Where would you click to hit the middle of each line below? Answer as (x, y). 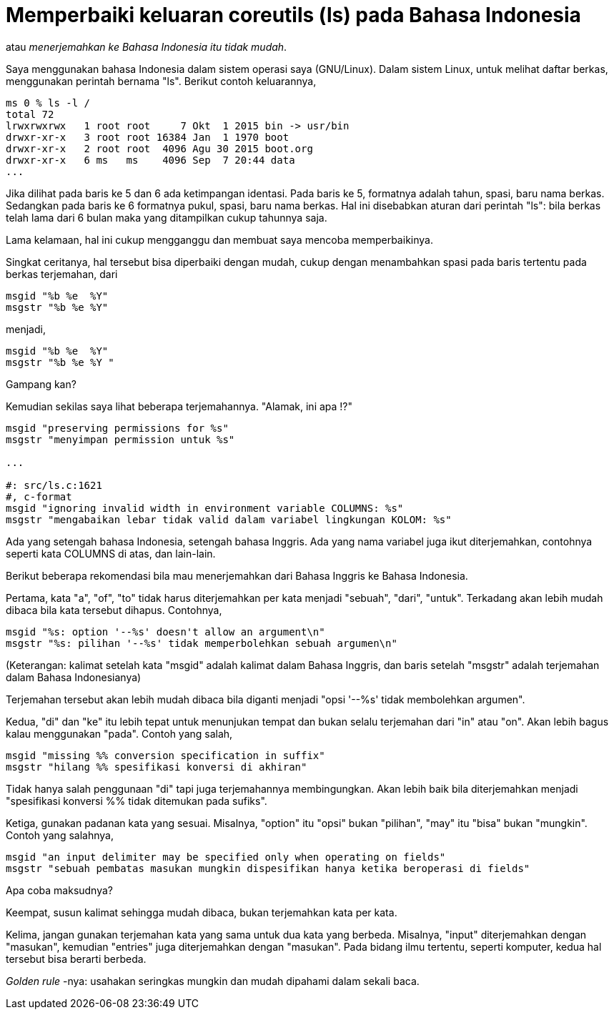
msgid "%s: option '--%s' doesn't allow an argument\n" (165, 632)
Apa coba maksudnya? (60, 890)
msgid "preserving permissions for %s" (117, 428)
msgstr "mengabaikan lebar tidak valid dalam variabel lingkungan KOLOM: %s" (229, 519)
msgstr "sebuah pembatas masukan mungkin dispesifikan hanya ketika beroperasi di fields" (268, 868)
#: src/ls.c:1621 (54, 485)
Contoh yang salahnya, (60, 835)
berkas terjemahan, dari (62, 274)
